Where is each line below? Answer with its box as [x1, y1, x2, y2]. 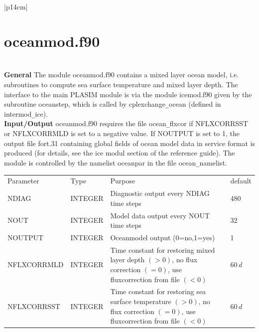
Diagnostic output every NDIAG [110, 188, 210, 198]
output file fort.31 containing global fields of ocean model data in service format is [4, 138, 256, 148]
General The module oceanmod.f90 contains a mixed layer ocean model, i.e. [4, 69, 239, 80]
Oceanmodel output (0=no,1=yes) [110, 232, 215, 242]
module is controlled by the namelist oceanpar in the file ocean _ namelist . [4, 157, 227, 167]
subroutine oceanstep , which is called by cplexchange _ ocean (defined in [4, 99, 221, 109]
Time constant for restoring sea [110, 286, 206, 297]
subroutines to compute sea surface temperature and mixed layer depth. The [4, 79, 238, 89]
